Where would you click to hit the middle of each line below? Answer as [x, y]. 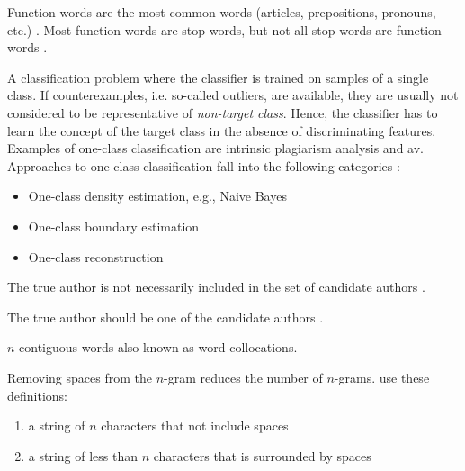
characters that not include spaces [195, 426]
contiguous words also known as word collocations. [158, 347]
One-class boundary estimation [114, 226]
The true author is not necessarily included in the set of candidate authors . [216, 287]
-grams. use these [382, 377]
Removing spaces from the [80, 377]
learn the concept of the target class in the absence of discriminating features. [222, 130]
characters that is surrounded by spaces [262, 455]
